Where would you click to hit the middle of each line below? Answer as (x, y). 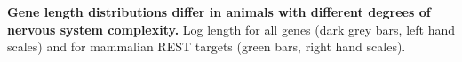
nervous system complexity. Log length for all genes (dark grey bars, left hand (231, 29)
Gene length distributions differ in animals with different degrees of (219, 12)
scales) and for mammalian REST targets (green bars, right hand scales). (207, 46)
